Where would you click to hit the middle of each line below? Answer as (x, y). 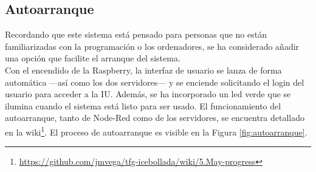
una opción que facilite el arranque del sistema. (93, 58)
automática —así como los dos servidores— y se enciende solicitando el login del (155, 82)
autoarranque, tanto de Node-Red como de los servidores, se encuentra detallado (155, 118)
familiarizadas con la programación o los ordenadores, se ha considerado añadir (152, 46)
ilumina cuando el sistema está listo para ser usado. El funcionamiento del (143, 105)
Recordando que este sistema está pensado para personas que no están (136, 34)
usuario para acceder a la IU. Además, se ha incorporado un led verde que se (148, 94)
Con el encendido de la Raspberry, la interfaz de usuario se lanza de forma (143, 70)
